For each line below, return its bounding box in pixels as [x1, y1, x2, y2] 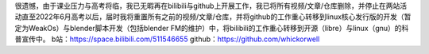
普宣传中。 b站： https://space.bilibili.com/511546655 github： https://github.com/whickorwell [14, 34, 320, 44]
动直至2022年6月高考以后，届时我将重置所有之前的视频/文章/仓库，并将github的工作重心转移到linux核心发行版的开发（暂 [14, 12, 412, 21]
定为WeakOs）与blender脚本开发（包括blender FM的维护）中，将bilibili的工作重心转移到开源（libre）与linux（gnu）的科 [14, 23, 409, 33]
